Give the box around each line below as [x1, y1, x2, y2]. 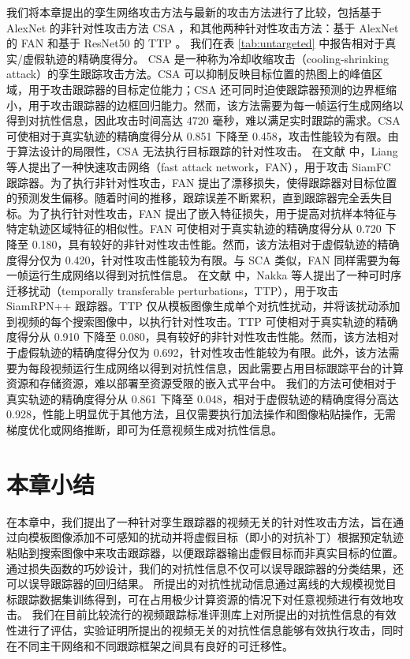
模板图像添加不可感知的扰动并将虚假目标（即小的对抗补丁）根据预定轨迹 [28, 529, 404, 545]
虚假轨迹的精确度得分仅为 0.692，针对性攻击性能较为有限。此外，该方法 [17, 344, 389, 361]
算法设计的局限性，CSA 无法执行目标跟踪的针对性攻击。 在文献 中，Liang [17, 143, 398, 159]
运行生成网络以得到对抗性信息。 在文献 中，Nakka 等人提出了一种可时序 [28, 267, 402, 283]
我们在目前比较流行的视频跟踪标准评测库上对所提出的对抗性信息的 [32, 606, 375, 623]
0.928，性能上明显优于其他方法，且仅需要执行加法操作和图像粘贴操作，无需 [6, 406, 396, 422]
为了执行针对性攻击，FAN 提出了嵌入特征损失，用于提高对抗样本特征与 [28, 204, 397, 221]
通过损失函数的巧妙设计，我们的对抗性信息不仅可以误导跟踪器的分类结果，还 [6, 560, 404, 576]
